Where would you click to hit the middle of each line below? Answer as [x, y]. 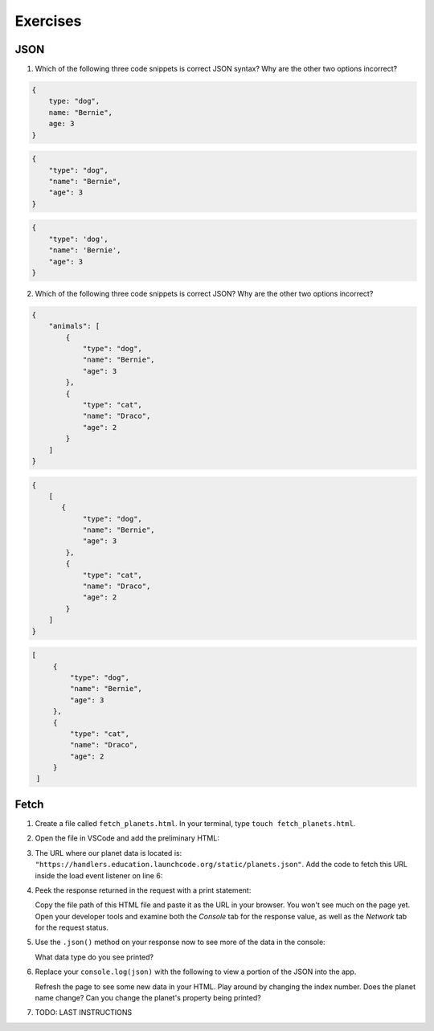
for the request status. [72, 927]
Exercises [48, 21]
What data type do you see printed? [94, 957]
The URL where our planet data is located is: [108, 853]
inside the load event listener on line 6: [99, 875]
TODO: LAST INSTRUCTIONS [84, 1013]
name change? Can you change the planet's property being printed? [148, 998]
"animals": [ [74, 326]
